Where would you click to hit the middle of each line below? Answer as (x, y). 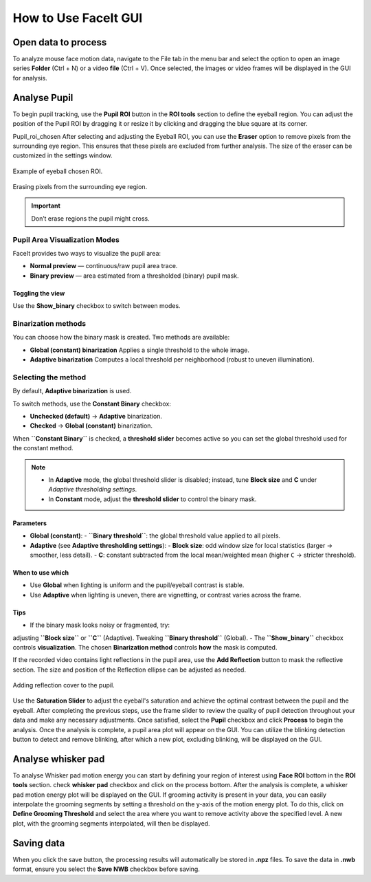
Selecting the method (49, 377)
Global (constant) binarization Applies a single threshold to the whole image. (140, 350)
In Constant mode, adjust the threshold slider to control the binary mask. (153, 499)
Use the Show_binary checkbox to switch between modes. (97, 306)
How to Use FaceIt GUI (78, 18)
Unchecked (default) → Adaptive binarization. (96, 417)
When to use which (41, 572)
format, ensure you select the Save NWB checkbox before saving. (106, 869)
